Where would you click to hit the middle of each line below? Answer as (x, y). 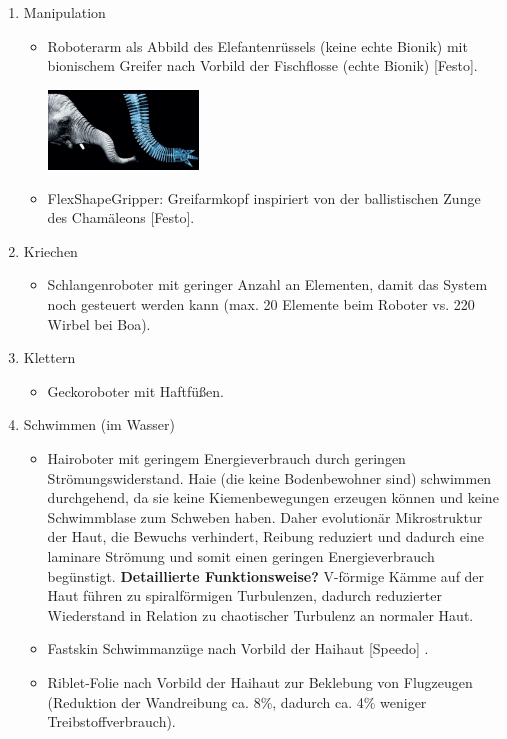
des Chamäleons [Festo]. (121, 217)
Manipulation (64, 12)
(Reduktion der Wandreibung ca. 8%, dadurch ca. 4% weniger (237, 701)
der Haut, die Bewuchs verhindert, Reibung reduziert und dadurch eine (265, 536)
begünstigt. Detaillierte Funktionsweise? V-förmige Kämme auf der (266, 575)
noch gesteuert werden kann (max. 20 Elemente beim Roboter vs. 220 (261, 304)
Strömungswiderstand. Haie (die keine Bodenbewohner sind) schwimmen (269, 477)
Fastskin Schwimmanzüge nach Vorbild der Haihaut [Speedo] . (238, 648)
